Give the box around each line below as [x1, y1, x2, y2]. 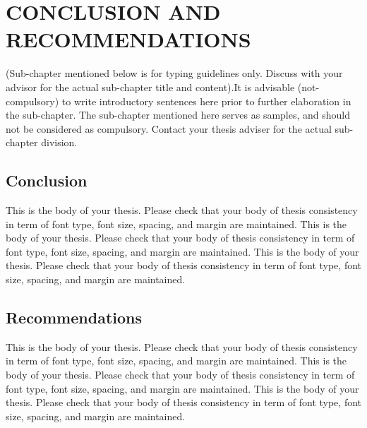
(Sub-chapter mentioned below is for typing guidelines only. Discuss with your [6, 66, 343, 81]
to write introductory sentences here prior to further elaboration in [61, 93, 351, 108]
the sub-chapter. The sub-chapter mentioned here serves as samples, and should [6, 107, 351, 122]
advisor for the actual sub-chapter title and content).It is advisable [6, 79, 295, 94]
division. [41, 135, 78, 150]
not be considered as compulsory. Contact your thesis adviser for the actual [6, 121, 332, 136]
